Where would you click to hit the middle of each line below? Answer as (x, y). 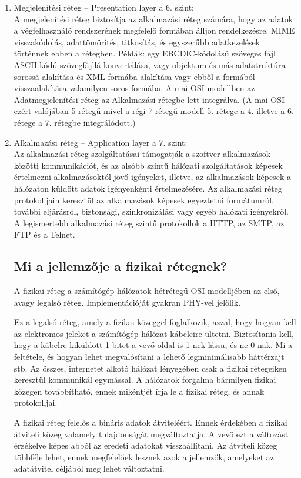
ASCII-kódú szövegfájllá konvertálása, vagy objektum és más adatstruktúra (150, 64)
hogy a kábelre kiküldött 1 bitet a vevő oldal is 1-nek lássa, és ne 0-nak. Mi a (153, 345)
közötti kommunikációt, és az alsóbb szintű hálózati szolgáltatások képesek (148, 165)
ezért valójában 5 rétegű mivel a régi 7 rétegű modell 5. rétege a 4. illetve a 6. (154, 111)
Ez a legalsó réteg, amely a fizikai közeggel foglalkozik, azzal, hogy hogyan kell (155, 322)
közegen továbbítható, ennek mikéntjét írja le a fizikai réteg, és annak (139, 391)
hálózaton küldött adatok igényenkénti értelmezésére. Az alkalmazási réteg (148, 188)
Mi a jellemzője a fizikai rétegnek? (121, 266)
